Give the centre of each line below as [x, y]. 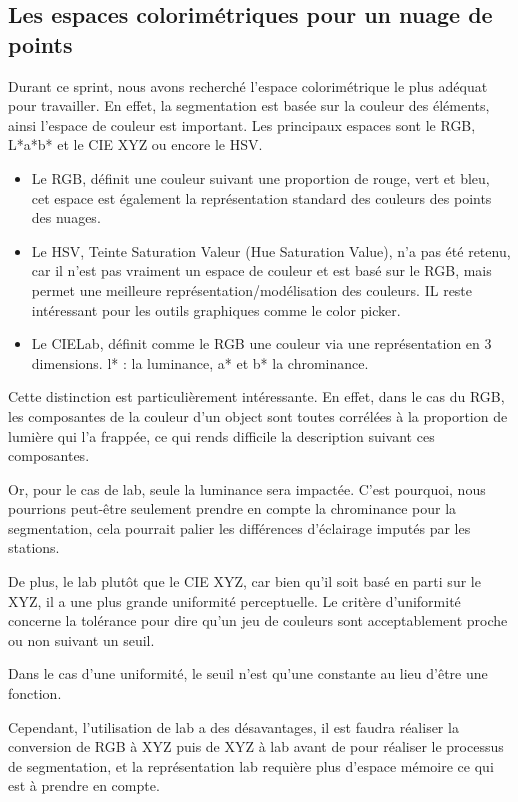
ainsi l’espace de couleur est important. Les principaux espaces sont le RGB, [242, 124]
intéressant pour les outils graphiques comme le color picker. [216, 309]
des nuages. [66, 217]
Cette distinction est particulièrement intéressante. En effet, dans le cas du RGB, [256, 396]
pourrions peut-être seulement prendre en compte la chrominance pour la [232, 508]
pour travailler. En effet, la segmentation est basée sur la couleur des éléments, [249, 105]
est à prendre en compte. [84, 785]
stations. [34, 547]
